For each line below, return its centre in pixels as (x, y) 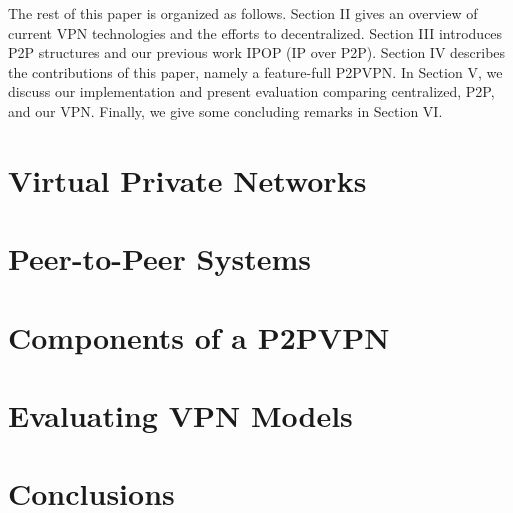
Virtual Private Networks (187, 179)
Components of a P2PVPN (199, 336)
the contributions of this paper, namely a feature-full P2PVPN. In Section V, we (255, 71)
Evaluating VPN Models (180, 414)
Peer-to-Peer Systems (159, 258)
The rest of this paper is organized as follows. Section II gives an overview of (243, 13)
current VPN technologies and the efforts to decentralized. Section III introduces (255, 32)
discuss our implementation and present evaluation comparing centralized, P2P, (251, 91)
